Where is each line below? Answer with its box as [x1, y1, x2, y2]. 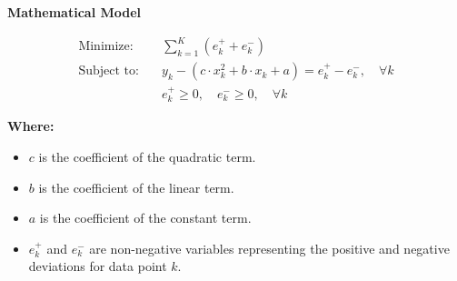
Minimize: [78, 40, 134, 54]
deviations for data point [28, 256, 167, 276]
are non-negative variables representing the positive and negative [89, 238, 450, 257]
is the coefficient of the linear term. [38, 177, 234, 196]
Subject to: [78, 65, 139, 78]
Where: [7, 116, 55, 135]
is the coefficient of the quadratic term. [38, 147, 256, 166]
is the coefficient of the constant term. [39, 208, 252, 227]
